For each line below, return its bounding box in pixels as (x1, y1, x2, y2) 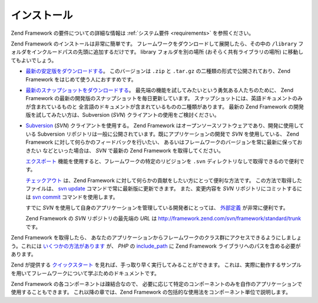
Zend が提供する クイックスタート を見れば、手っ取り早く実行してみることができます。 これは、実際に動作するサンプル (11, 261, 302, 268)
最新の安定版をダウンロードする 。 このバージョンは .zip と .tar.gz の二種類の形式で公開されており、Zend (25, 68, 291, 75)
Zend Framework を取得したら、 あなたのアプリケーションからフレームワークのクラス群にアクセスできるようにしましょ (11, 234, 302, 241)
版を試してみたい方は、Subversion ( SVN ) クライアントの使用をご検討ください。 (25, 111, 220, 118)
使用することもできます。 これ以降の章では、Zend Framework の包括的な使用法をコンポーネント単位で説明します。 (11, 289, 291, 296)
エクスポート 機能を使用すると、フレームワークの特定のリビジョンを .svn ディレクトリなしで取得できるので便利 (25, 158, 300, 165)
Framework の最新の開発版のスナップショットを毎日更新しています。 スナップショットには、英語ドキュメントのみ (25, 95, 303, 102)
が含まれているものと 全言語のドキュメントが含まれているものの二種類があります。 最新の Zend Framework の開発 (25, 103, 304, 110)
